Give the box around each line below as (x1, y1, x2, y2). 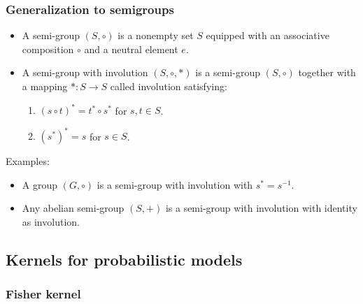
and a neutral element (84, 41, 178, 56)
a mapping (22, 79, 68, 93)
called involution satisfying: (110, 79, 227, 93)
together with (298, 65, 356, 80)
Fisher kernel (6, 285, 81, 303)
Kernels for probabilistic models (6, 248, 243, 270)
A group (22, 177, 58, 191)
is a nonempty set (118, 28, 194, 43)
